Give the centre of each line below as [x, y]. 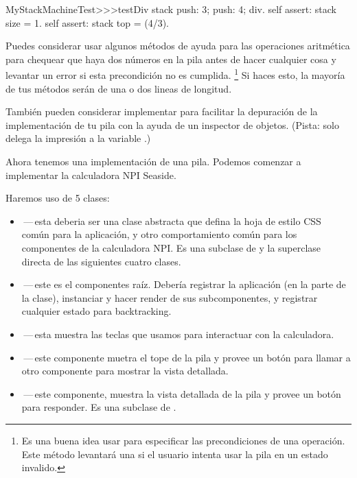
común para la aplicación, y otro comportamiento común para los [159, 234]
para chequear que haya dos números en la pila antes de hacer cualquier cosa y [171, 59]
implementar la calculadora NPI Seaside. [91, 175]
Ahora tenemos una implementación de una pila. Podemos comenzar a [153, 161]
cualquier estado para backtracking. [96, 311]
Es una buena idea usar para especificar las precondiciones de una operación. [183, 440]
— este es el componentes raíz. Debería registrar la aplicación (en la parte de [185, 284]
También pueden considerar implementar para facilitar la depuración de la [162, 111]
